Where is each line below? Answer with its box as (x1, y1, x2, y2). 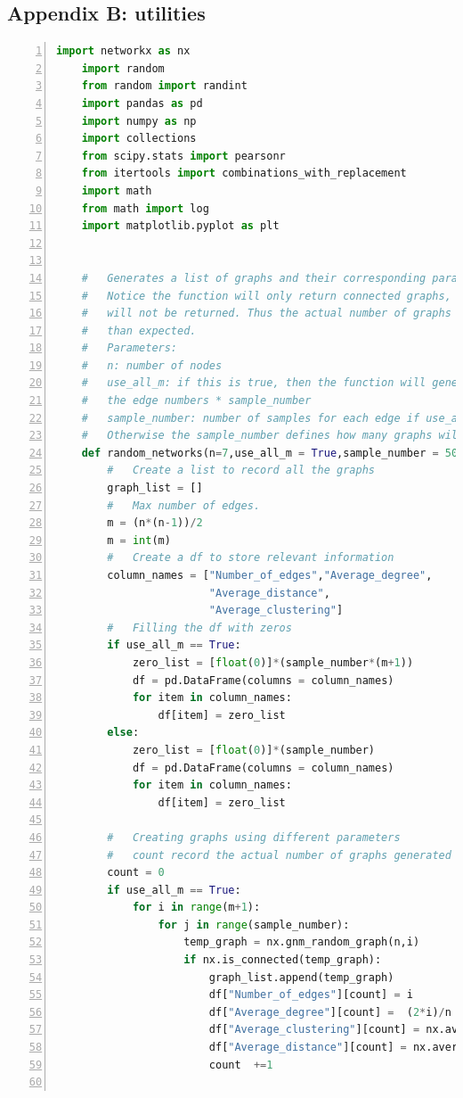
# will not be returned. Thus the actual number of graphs (81, 307, 451, 320)
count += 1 (208, 1058, 273, 1071)
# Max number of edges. (107, 499, 261, 512)
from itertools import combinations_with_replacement (81, 167, 407, 180)
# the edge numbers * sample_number (81, 394, 312, 408)
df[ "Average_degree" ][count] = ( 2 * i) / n (208, 1005, 451, 1019)
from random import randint (81, 79, 248, 93)
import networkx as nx (56, 45, 191, 58)
